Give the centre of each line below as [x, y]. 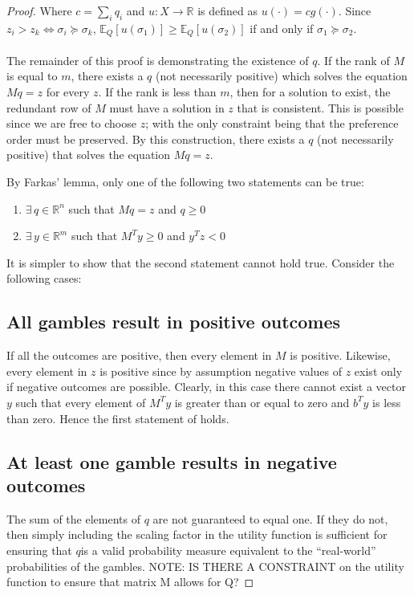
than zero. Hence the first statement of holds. [118, 418]
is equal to [32, 76]
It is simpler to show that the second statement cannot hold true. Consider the [201, 262]
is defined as [227, 10]
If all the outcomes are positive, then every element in [139, 355]
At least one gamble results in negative [172, 461]
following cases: [44, 278]
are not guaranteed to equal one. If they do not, [270, 518]
